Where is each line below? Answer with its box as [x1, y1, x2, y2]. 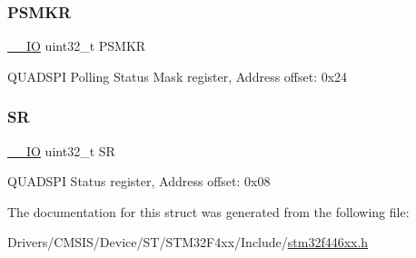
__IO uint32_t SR [7, 141, 115, 160]
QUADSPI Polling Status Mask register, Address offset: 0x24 [7, 66, 348, 85]
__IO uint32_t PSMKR [7, 36, 146, 55]
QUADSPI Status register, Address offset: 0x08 [7, 172, 271, 191]
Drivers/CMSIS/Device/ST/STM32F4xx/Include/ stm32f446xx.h [7, 233, 369, 252]
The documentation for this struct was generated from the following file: [7, 202, 410, 221]
